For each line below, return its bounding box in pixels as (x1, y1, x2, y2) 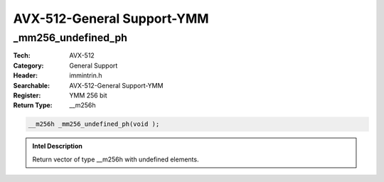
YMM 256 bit (69, 91, 107, 100)
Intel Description (32, 142, 83, 151)
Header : (13, 71, 38, 80)
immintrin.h (69, 71, 102, 80)
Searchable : (13, 81, 50, 90)
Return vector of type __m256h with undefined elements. (32, 155, 199, 164)
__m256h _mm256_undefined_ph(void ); (28, 120, 160, 128)
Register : (13, 91, 41, 100)
